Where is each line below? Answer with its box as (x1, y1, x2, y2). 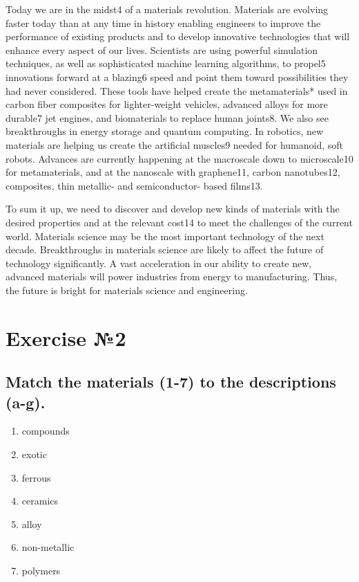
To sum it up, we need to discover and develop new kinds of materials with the (6, 201, 340, 216)
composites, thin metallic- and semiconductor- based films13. (6, 178, 263, 192)
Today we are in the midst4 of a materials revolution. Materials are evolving (6, 2, 329, 16)
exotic (21, 447, 47, 462)
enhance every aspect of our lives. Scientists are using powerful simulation (6, 42, 318, 57)
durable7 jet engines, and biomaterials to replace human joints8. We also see (6, 110, 329, 125)
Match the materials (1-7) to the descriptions (6, 371, 336, 392)
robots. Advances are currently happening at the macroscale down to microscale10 (6, 151, 353, 165)
